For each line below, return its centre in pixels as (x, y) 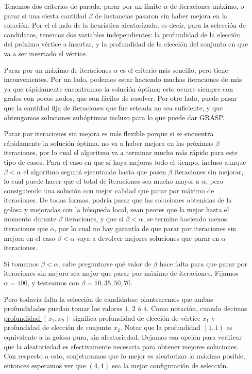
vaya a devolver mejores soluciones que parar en (148, 238)
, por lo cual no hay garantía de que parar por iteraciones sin (145, 228)
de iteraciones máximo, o (207, 6)
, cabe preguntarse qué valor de (105, 263)
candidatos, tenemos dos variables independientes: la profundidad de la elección (122, 34)
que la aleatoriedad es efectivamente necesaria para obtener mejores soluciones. (121, 346)
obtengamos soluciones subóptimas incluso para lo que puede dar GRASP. (114, 117)
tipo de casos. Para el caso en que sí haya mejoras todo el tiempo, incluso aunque (125, 162)
